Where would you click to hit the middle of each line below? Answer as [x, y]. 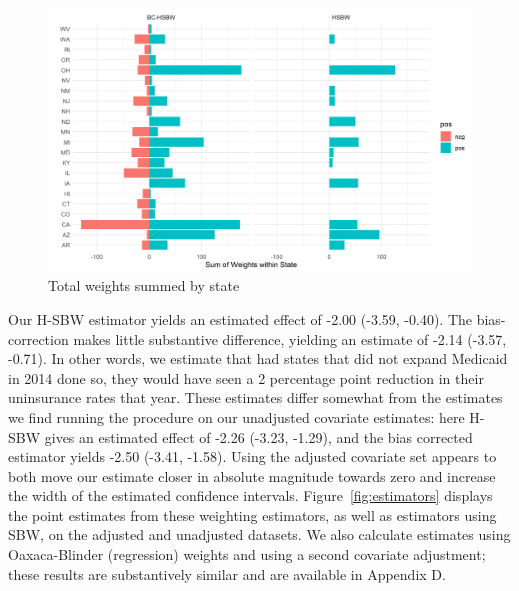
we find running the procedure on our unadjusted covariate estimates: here [236, 416]
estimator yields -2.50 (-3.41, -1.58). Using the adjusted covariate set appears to [252, 456]
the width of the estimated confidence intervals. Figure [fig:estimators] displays [250, 495]
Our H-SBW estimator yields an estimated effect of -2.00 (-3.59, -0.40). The [240, 318]
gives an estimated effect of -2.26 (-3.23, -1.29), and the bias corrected [258, 436]
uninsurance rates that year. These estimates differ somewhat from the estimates [255, 397]
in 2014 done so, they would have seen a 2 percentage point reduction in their [246, 377]
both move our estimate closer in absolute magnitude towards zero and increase [252, 475]
